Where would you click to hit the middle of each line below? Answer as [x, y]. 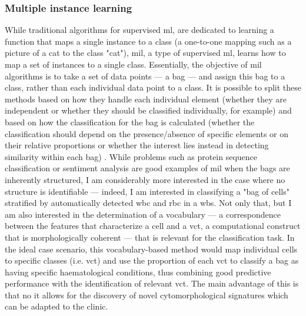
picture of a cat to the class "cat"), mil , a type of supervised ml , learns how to [145, 53]
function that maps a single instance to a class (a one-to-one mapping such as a [148, 41]
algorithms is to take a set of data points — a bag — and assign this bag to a [145, 76]
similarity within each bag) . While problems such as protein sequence [131, 156]
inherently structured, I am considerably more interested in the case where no [145, 179]
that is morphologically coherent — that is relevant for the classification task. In [150, 237]
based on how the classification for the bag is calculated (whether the [130, 122]
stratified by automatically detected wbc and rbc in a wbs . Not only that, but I [148, 203]
